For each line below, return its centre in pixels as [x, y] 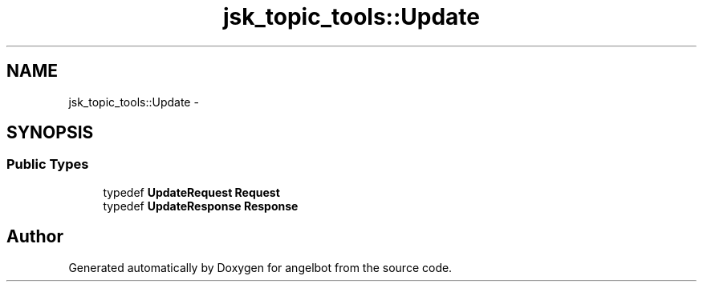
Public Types [48, 164]
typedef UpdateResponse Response [201, 206]
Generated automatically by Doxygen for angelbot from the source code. [260, 267]
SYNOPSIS [50, 133]
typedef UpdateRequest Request [191, 192]
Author [35, 237]
